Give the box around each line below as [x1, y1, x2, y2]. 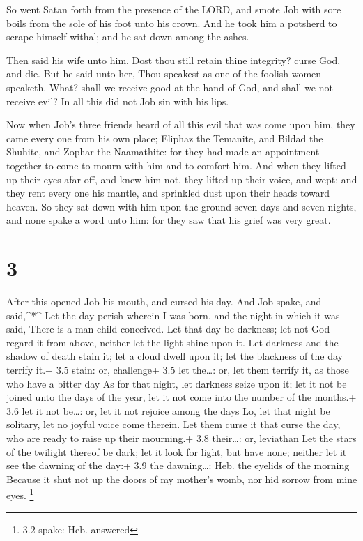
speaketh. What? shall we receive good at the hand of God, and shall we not [6, 79, 333, 94]
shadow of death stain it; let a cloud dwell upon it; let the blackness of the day [6, 349, 343, 363]
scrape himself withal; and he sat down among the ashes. [6, 29, 249, 44]
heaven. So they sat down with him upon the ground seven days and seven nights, [6, 199, 357, 213]
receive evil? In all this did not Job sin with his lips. [6, 93, 229, 108]
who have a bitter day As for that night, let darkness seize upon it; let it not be [6, 376, 347, 390]
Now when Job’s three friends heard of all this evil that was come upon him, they [6, 117, 355, 132]
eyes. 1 [6, 486, 34, 502]
